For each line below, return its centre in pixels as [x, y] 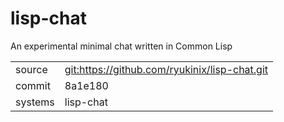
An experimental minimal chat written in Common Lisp [121, 46]
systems [35, 102]
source [31, 69]
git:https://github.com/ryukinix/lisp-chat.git [166, 69]
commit [33, 85]
